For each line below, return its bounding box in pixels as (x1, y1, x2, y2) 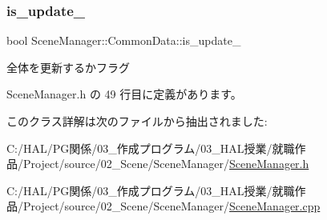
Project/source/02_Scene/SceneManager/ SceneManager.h (22, 155, 309, 172)
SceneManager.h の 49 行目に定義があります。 (6, 86, 242, 102)
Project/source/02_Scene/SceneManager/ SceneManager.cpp (22, 198, 321, 214)
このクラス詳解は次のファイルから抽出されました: (6, 113, 268, 129)
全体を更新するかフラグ (6, 58, 130, 75)
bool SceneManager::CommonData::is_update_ (6, 32, 241, 49)
